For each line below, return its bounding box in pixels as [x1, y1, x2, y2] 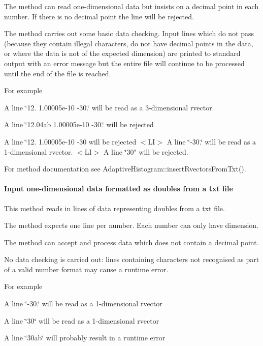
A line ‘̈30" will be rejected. [103, 146, 188, 157]
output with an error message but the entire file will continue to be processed [4, 57, 245, 68]
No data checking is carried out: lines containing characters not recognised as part [4, 254, 259, 265]
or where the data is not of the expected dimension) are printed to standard [4, 48, 241, 59]
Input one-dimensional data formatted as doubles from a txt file [4, 183, 233, 194]
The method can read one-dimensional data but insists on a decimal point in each [4, 1, 259, 11]
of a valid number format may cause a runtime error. [4, 264, 169, 274]
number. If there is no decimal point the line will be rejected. [4, 11, 194, 21]
